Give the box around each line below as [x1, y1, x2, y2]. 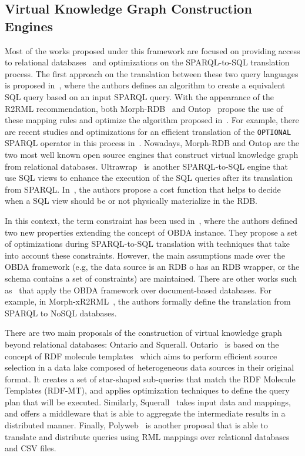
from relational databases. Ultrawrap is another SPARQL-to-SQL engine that [5, 160, 288, 172]
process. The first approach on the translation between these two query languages [5, 67, 299, 80]
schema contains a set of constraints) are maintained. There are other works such [5, 272, 297, 284]
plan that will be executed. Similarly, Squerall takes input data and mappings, [5, 395, 291, 408]
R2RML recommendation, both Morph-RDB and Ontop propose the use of [5, 102, 283, 114]
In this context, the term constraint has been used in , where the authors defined [5, 214, 297, 226]
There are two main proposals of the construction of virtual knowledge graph [5, 326, 282, 339]
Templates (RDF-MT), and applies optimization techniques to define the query [5, 384, 290, 396]
